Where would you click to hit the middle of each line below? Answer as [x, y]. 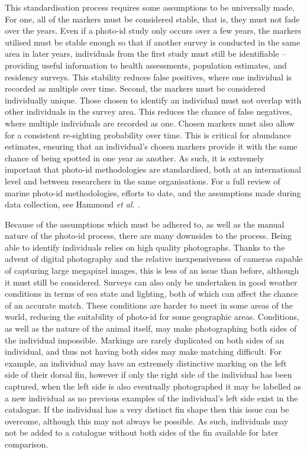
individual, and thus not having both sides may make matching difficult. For [143, 351]
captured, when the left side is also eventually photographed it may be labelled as [153, 386]
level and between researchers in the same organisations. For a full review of [143, 181]
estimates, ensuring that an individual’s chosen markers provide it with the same [151, 146]
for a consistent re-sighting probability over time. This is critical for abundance [148, 134]
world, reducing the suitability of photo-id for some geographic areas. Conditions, [152, 317]
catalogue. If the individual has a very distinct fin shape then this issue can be [147, 409]
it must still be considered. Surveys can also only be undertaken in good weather [151, 282]
